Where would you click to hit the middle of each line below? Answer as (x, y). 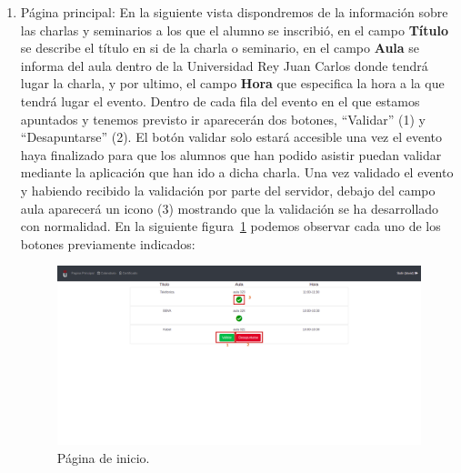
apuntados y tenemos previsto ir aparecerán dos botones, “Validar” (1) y (223, 119)
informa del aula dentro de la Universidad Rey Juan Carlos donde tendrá (224, 65)
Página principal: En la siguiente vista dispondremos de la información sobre (234, 12)
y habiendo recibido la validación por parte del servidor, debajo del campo (228, 190)
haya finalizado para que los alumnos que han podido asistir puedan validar (231, 154)
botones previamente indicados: (108, 243)
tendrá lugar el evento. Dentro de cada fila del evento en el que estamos (220, 101)
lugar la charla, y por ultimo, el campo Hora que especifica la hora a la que (232, 83)
